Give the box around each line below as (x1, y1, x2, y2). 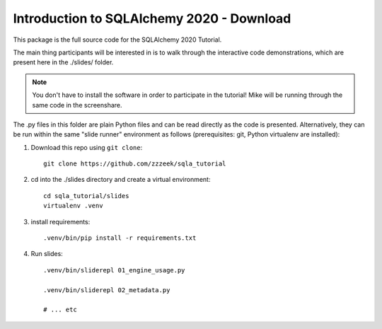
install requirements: (30, 217, 91, 226)
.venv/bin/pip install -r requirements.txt (43, 234, 197, 242)
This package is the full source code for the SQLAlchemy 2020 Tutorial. (13, 35, 222, 44)
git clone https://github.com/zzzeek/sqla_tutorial (43, 160, 226, 168)
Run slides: (30, 250, 63, 258)
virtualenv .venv (43, 202, 103, 210)
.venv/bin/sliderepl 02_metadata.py (43, 286, 170, 294)
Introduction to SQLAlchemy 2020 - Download (13, 11, 291, 26)
